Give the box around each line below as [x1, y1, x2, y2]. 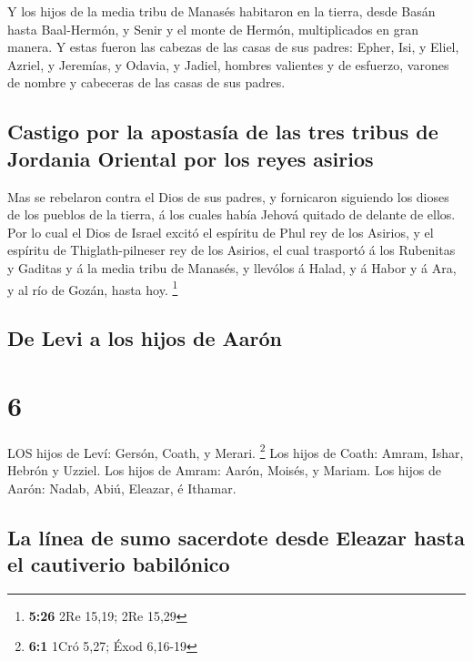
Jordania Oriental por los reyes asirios [7, 144, 374, 172]
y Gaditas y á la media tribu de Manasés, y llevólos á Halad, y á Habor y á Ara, [7, 258, 457, 277]
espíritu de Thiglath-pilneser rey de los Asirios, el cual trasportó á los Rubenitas [7, 240, 456, 259]
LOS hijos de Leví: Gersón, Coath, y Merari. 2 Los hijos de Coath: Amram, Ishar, [7, 440, 464, 462]
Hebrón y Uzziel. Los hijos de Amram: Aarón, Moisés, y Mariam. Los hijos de [7, 460, 441, 479]
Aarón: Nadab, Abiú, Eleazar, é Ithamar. [7, 478, 236, 497]
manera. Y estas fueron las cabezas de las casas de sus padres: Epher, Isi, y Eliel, [7, 37, 459, 56]
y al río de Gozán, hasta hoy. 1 [7, 277, 178, 299]
